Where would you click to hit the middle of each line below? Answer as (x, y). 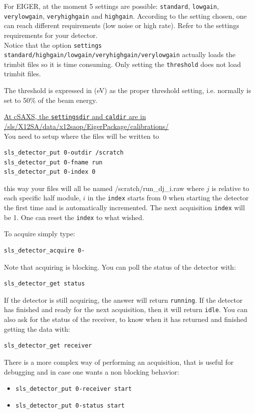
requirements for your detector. (51, 35)
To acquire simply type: (40, 234)
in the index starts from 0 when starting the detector (168, 198)
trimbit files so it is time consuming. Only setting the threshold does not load (123, 64)
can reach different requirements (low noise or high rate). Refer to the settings (122, 25)
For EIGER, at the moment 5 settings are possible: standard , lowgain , (112, 6)
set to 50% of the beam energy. (51, 100)
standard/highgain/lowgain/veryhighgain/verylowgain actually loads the (120, 54)
